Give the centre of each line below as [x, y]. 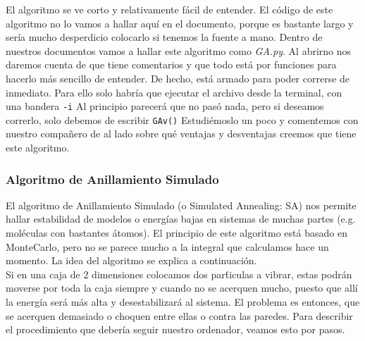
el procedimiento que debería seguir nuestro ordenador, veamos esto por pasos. [175, 329]
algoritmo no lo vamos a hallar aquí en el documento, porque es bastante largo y [180, 23]
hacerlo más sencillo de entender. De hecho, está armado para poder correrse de [178, 78]
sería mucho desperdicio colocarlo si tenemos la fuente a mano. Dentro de [164, 37]
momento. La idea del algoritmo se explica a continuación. [131, 260]
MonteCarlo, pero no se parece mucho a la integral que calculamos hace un [167, 246]
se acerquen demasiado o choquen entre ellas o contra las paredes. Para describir [179, 315]
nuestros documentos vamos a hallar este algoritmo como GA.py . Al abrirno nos [179, 50]
